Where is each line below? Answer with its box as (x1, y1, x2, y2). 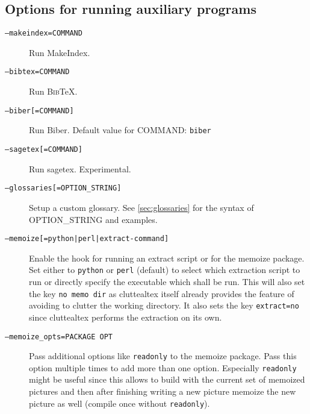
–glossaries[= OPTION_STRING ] (5, 184, 122, 193)
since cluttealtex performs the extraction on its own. (29, 310, 222, 323)
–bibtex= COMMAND (5, 67, 70, 77)
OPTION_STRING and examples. (29, 213, 158, 225)
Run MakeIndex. (29, 46, 90, 58)
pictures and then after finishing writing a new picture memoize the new (29, 385, 296, 398)
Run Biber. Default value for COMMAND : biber (29, 124, 211, 136)
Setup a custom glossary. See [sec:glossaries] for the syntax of (29, 201, 254, 213)
